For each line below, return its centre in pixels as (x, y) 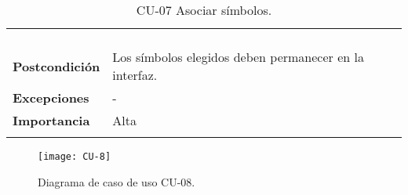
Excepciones (51, 97)
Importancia (51, 120)
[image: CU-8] (75, 157)
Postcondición (56, 66)
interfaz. (135, 75)
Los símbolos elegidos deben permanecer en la (238, 57)
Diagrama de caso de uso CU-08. (117, 181)
